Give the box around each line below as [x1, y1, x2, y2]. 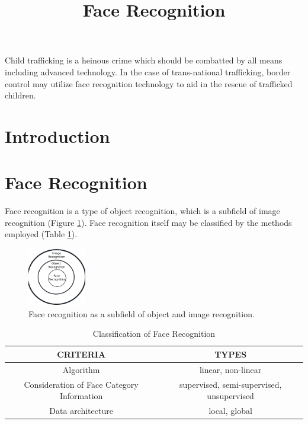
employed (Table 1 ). [5, 228, 78, 240]
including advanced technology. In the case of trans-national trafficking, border [5, 65, 291, 78]
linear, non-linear [199, 363, 262, 375]
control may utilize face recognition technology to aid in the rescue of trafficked [5, 77, 293, 90]
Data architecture [49, 404, 113, 416]
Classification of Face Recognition [92, 327, 216, 340]
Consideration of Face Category [24, 378, 139, 390]
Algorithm [62, 363, 100, 375]
